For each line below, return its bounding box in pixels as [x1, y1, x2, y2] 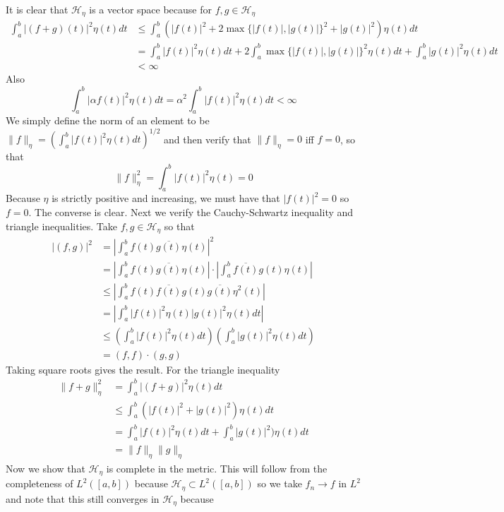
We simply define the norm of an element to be [6, 113, 210, 128]
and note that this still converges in [6, 491, 160, 506]
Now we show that [6, 460, 85, 475]
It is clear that [6, 1, 68, 16]
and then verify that [163, 131, 251, 146]
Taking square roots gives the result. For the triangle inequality [6, 362, 280, 376]
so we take [257, 476, 302, 491]
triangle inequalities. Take [6, 218, 118, 233]
